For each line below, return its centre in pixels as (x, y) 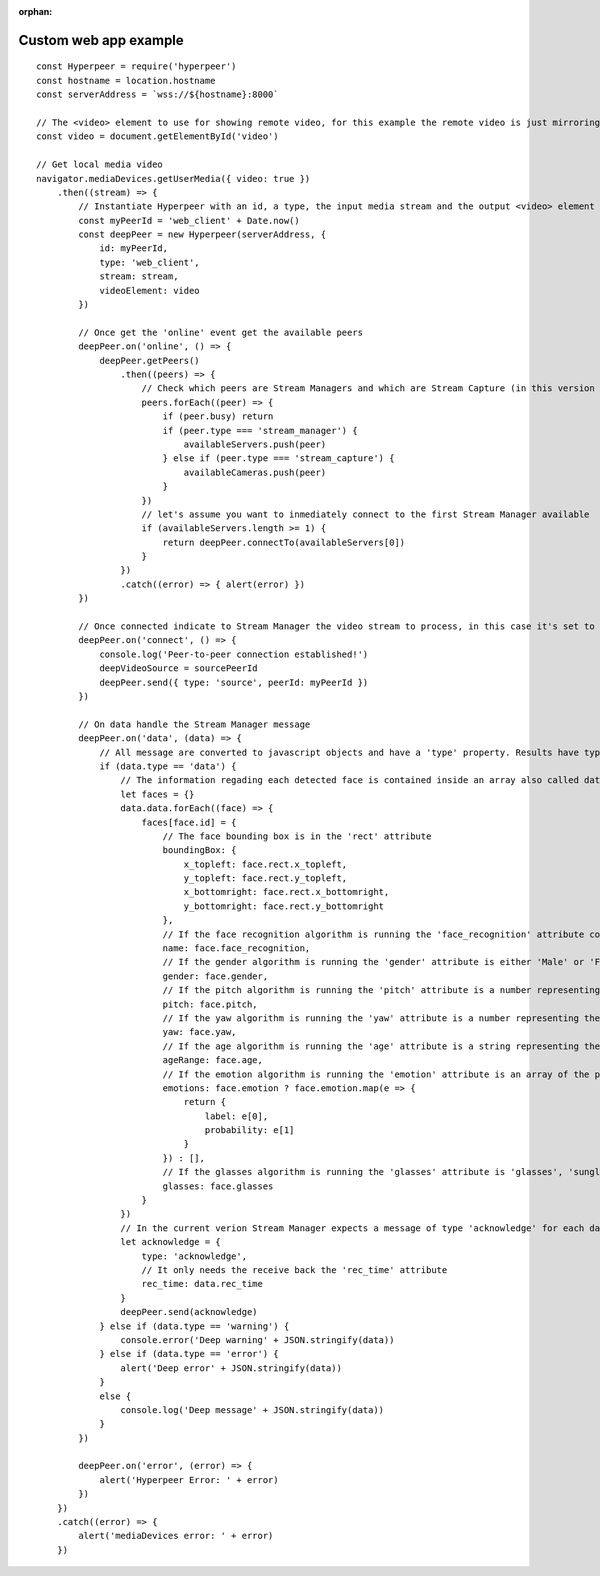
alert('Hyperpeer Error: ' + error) (189, 1479)
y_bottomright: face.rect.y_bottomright (284, 906)
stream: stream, (139, 276)
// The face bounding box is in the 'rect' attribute (297, 836)
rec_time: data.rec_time (202, 1284)
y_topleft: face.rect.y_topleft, (265, 878)
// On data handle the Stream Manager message (194, 724)
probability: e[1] (249, 1130)
